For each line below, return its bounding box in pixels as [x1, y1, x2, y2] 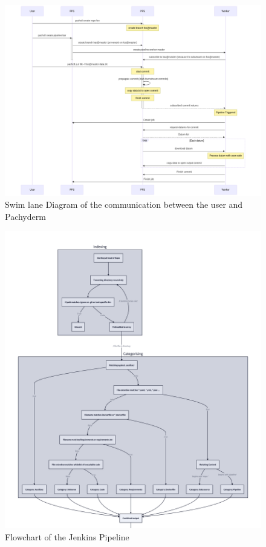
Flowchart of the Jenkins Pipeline [5, 531, 129, 543]
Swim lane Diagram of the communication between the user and [5, 198, 243, 211]
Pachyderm [5, 210, 46, 222]
